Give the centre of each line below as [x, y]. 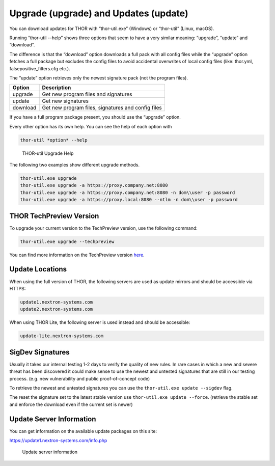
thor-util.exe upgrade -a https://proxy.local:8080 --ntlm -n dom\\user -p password [129, 200]
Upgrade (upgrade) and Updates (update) [99, 13]
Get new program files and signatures [87, 94]
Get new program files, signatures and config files [102, 108]
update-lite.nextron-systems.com [62, 336]
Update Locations [38, 269]
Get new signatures [65, 101]
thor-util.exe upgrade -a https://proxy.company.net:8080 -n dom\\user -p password [128, 193]
